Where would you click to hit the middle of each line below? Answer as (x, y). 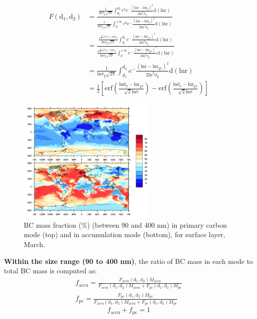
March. (34, 244)
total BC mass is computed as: (51, 271)
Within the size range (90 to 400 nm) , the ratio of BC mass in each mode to (128, 261)
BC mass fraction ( (53, 224)
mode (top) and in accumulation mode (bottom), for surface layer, (125, 234)
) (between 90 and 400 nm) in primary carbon (157, 224)
